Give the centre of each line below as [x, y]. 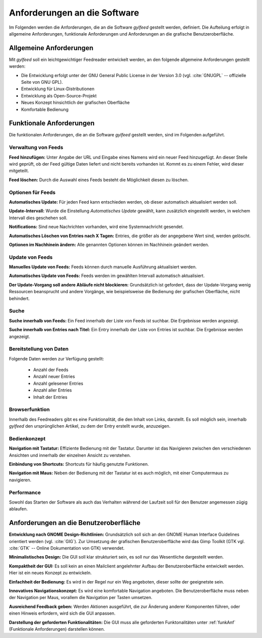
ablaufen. [18, 509]
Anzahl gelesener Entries [58, 383]
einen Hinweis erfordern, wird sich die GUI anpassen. [62, 613]
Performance [25, 492]
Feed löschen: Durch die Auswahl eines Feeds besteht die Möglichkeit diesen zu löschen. [99, 180]
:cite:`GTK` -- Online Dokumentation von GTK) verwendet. [67, 548]
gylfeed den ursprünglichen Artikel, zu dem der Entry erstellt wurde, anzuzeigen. [90, 426]
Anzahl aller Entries [53, 390]
